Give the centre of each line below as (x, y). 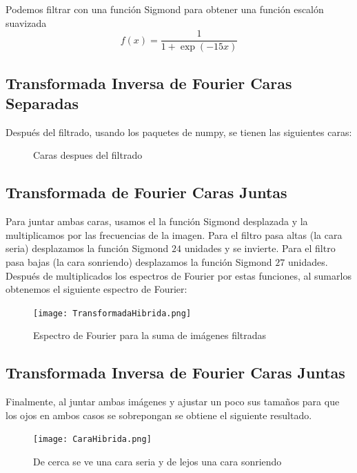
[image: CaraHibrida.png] (92, 440)
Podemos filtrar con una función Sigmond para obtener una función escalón (165, 9)
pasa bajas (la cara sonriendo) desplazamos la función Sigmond (139, 262)
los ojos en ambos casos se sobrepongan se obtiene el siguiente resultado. (159, 415)
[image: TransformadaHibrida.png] (112, 313)
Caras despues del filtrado (88, 155)
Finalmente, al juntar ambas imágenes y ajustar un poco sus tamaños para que (173, 402)
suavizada (26, 22)
